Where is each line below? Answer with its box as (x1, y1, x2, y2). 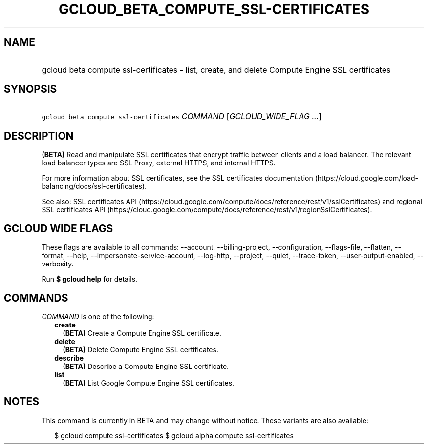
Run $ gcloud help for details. (42, 275, 138, 284)
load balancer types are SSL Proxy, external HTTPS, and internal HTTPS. (42, 159, 276, 167)
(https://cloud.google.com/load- (315, 174, 419, 183)
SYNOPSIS (4, 83, 57, 96)
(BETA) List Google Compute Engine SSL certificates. (63, 378, 235, 387)
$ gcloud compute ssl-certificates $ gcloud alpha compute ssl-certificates (54, 431, 294, 440)
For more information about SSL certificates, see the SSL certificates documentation (42, 174, 313, 183)
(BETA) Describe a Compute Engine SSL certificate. (63, 362, 229, 370)
